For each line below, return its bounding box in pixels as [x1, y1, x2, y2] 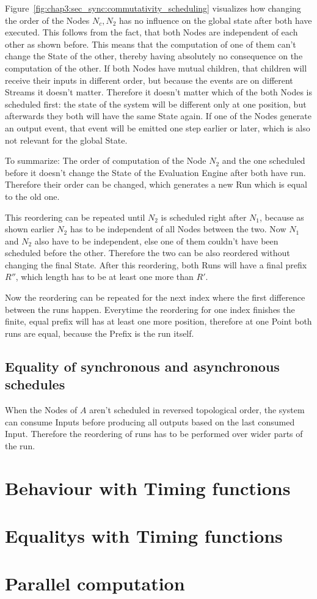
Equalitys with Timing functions [5, 523, 283, 548]
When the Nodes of [5, 403, 78, 416]
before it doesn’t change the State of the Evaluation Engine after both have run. [5, 166, 306, 178]
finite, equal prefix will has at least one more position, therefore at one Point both [5, 315, 312, 328]
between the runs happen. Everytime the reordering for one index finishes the [5, 303, 295, 315]
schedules [5, 375, 65, 394]
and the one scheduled [222, 154, 305, 167]
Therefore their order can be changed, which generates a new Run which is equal [5, 178, 307, 191]
